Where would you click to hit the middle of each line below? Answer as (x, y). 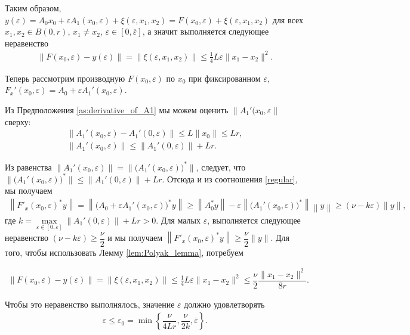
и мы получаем (135, 238)
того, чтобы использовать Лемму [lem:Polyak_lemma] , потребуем (124, 252)
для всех (288, 19)
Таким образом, (33, 8)
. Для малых (178, 220)
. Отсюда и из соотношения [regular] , (230, 179)
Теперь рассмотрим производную (65, 78)
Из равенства (28, 167)
